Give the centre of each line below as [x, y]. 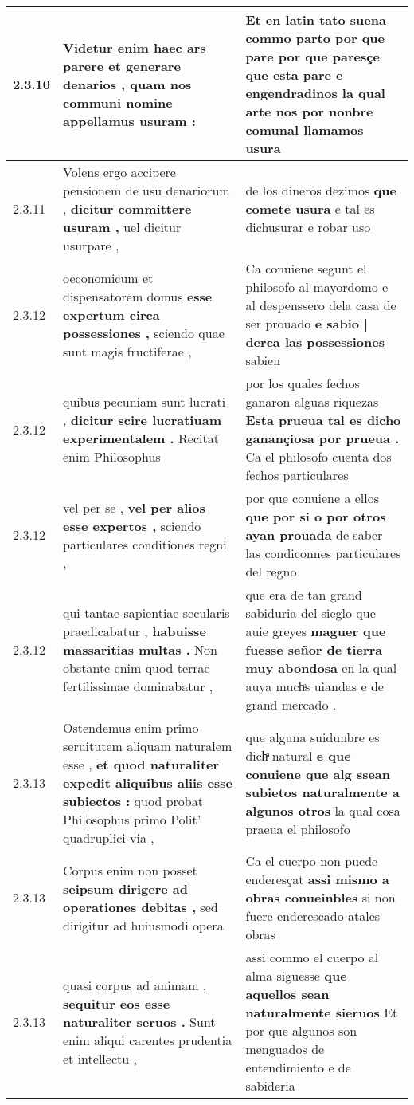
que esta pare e [294, 75]
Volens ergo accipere [119, 172]
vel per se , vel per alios [134, 507]
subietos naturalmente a [322, 792]
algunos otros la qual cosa [323, 810]
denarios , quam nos [127, 84]
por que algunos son [301, 1030]
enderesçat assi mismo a [317, 879]
